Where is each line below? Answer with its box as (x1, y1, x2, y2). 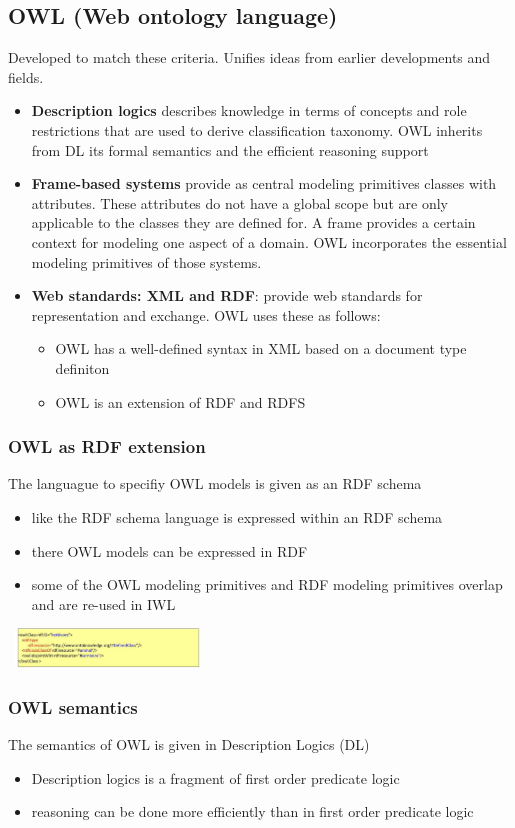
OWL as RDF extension (8, 434, 206, 459)
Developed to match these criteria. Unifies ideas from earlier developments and (8, 47, 491, 68)
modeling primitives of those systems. (31, 251, 262, 272)
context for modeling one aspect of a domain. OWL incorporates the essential (31, 231, 507, 252)
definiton (55, 357, 110, 378)
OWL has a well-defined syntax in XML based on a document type (55, 338, 467, 359)
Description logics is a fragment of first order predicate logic (31, 767, 400, 788)
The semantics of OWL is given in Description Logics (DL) (8, 734, 370, 755)
